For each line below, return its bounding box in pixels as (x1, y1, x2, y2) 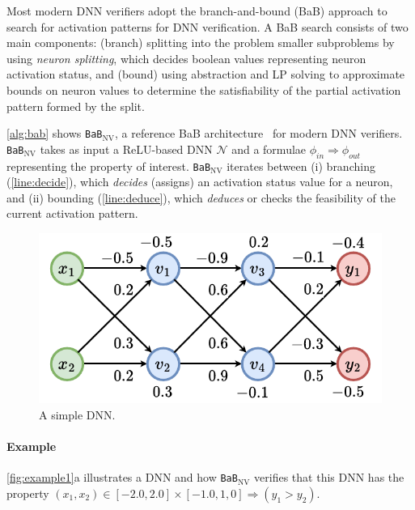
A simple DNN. (39, 406, 116, 423)
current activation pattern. (6, 205, 138, 222)
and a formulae (231, 140, 307, 157)
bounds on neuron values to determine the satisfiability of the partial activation (6, 81, 401, 98)
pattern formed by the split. (6, 97, 145, 114)
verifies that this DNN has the (254, 469, 404, 486)
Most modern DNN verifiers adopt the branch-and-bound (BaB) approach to (6, 2, 387, 19)
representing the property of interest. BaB (6, 157, 211, 174)
